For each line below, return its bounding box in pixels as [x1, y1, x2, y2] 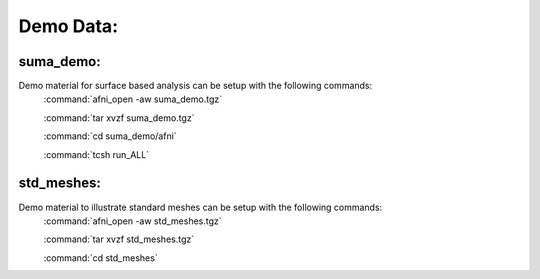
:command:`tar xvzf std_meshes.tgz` [43, 233, 195, 245]
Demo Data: [18, 15, 119, 37]
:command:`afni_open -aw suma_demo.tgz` [43, 93, 223, 105]
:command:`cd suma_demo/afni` [43, 130, 177, 142]
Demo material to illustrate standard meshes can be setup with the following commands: [18, 201, 383, 213]
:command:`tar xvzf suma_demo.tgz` [43, 111, 195, 124]
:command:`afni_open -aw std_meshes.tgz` [43, 215, 222, 227]
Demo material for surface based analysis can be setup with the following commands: [18, 80, 373, 92]
